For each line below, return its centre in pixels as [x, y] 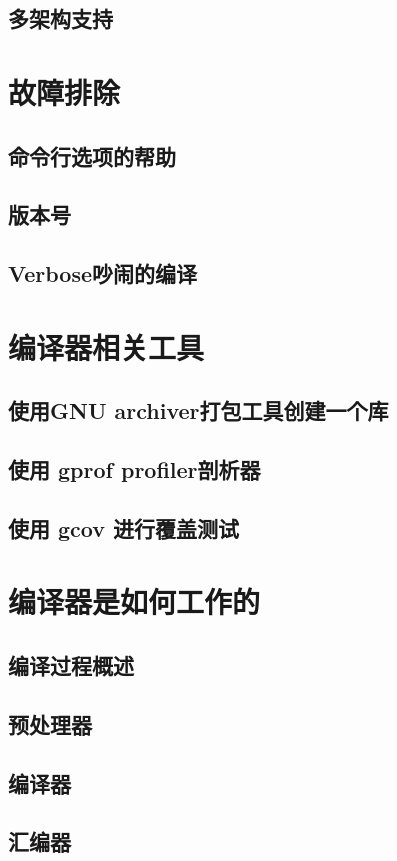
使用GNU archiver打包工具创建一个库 [198, 410]
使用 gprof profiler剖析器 [134, 469]
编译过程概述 [71, 664]
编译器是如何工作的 [134, 601]
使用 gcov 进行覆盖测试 [124, 527]
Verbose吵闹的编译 [103, 273]
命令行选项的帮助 [92, 155]
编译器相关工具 [106, 346]
